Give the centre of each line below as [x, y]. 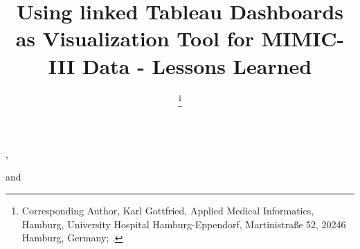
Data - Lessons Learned [197, 65]
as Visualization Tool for [135, 38]
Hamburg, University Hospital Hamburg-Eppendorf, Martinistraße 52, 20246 [184, 224]
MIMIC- [303, 38]
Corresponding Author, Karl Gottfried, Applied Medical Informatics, [168, 210]
